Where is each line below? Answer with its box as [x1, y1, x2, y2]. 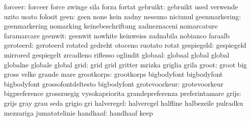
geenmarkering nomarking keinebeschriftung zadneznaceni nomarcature [4, 21, 218, 31]
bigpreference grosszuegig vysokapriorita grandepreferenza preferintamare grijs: [4, 88, 241, 98]
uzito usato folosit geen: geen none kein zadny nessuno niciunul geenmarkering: [4, 11, 241, 21]
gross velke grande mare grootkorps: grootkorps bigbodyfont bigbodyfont [4, 69, 223, 79]
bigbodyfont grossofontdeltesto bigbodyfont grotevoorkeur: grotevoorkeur [4, 78, 224, 89]
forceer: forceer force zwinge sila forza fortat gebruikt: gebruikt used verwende [4, 1, 238, 11]
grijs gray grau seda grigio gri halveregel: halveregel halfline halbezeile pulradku [4, 97, 243, 108]
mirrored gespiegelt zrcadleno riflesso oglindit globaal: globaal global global [4, 49, 229, 60]
